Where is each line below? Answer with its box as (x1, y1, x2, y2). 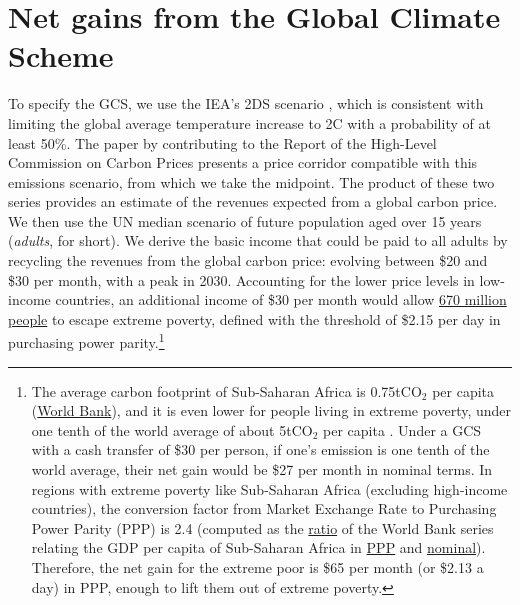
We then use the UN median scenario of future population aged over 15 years (8, 210, 482, 231)
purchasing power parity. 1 (8, 329, 165, 353)
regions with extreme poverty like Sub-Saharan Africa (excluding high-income (31, 478, 508, 499)
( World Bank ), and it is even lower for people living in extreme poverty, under (31, 400, 512, 421)
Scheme (8, 35, 114, 76)
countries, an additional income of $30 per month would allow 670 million (55, 289, 507, 310)
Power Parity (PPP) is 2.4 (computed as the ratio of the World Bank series (31, 517, 494, 538)
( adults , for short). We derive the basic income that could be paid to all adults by (8, 230, 508, 251)
